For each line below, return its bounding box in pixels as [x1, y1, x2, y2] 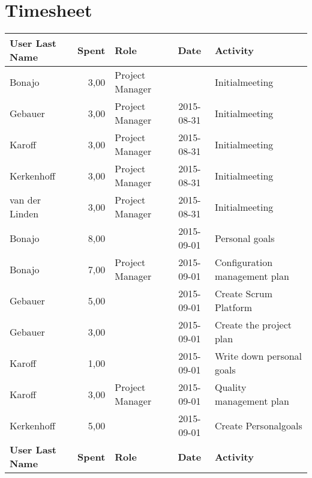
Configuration [214, 255, 273, 270]
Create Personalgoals [214, 418, 302, 432]
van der [10, 193, 41, 207]
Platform [214, 300, 253, 315]
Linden [10, 207, 39, 221]
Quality [214, 380, 247, 395]
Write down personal [214, 349, 302, 363]
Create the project [214, 318, 292, 332]
